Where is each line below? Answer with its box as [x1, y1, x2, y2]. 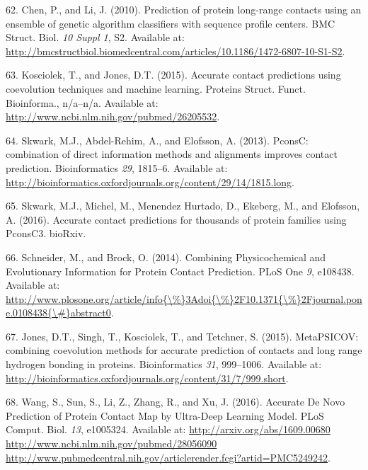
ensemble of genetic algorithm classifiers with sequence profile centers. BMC [6, 16, 335, 30]
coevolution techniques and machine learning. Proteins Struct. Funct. [6, 81, 306, 96]
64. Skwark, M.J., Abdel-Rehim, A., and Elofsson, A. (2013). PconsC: [6, 132, 309, 147]
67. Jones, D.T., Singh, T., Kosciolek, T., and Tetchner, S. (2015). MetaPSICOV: [6, 328, 359, 343]
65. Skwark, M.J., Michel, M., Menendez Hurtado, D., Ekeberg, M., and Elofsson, [6, 198, 360, 213]
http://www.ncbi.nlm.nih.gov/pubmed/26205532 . [6, 109, 220, 124]
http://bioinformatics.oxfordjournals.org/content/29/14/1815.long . [6, 174, 294, 189]
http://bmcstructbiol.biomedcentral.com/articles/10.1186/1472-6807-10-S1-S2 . [6, 43, 345, 58]
